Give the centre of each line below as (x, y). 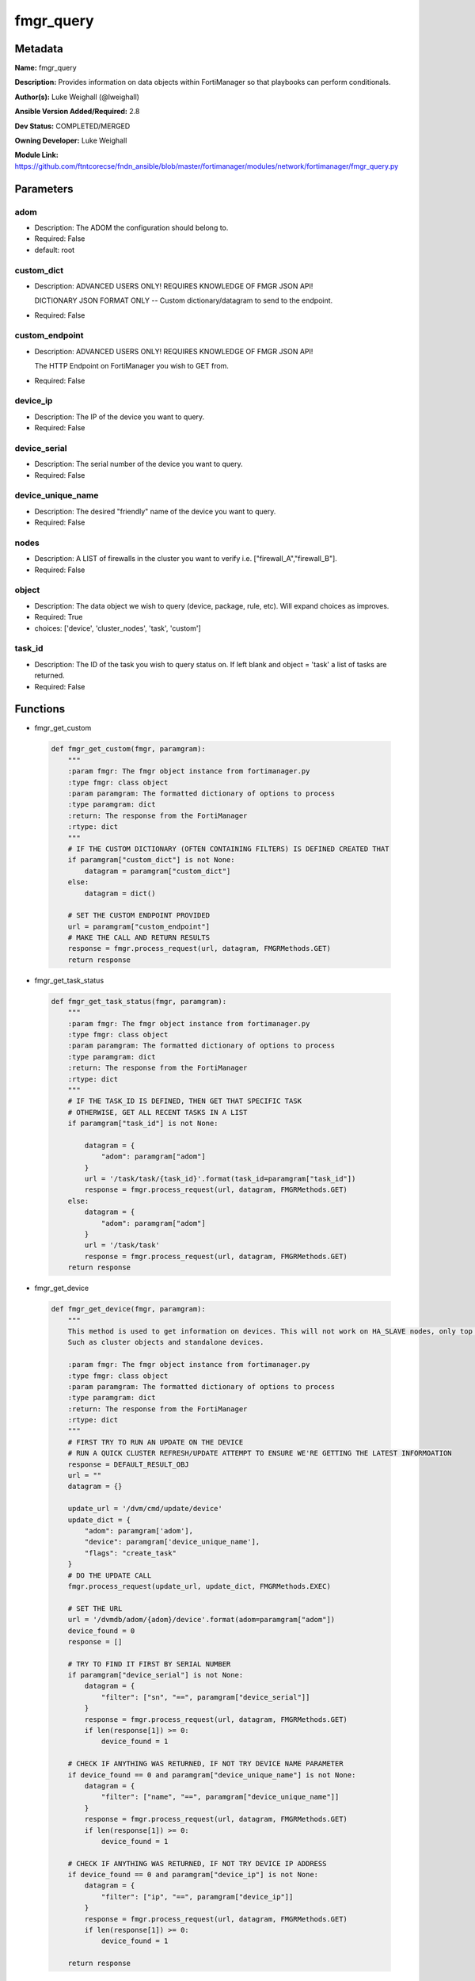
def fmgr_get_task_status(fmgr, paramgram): (139, 1001)
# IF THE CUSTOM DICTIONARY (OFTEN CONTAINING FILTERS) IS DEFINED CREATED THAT (228, 849)
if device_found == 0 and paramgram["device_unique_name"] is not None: (212, 1775)
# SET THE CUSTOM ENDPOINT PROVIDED (139, 916)
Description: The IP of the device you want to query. (120, 417)
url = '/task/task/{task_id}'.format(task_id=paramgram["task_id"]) (220, 1179)
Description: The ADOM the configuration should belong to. (131, 227)
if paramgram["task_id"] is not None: (143, 1124)
